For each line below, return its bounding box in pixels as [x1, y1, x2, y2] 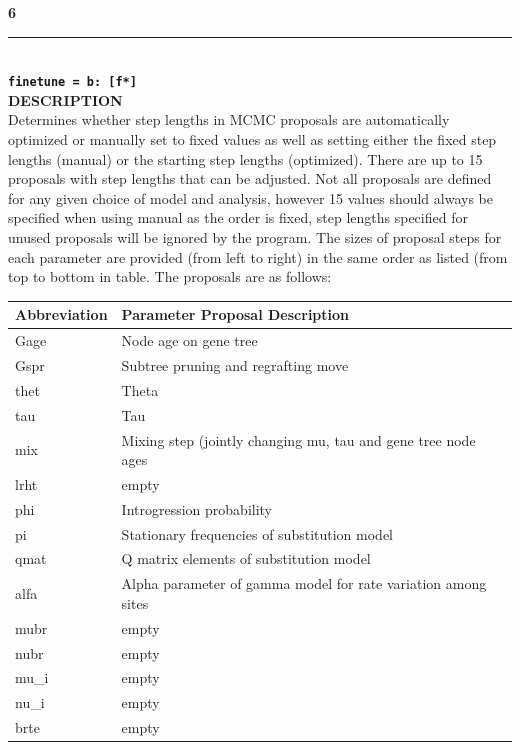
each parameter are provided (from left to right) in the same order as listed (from [8, 246, 508, 267]
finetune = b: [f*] [8, 75, 137, 90]
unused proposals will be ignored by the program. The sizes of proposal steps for [8, 227, 502, 247]
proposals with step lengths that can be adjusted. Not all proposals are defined [8, 168, 492, 189]
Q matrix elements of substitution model [121, 548, 371, 569]
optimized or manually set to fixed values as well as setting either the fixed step [8, 129, 497, 150]
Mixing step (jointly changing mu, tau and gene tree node [121, 429, 476, 450]
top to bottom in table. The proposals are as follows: [8, 266, 332, 287]
